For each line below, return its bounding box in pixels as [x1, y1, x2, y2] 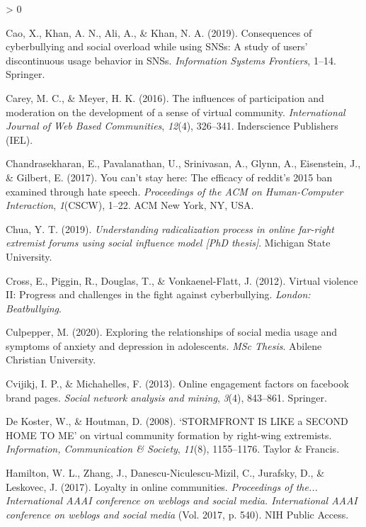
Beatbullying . [6, 300, 62, 315]
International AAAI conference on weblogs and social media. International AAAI [6, 493, 358, 508]
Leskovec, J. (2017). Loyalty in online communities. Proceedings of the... [6, 479, 318, 494]
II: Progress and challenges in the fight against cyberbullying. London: [6, 287, 311, 302]
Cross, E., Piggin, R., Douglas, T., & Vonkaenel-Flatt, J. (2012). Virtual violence [6, 273, 358, 288]
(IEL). [6, 132, 33, 147]
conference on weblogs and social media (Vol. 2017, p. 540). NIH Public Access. [6, 506, 349, 521]
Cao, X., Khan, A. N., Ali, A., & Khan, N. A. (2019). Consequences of [6, 25, 312, 40]
